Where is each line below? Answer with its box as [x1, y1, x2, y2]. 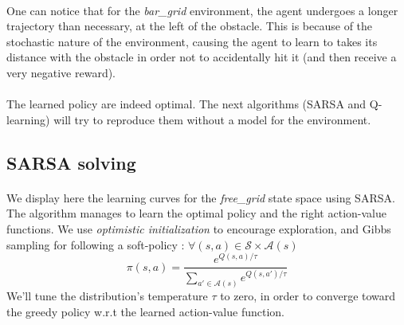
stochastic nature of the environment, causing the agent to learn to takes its [6, 33, 378, 49]
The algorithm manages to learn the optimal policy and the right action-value [6, 205, 386, 221]
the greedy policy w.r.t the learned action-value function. [6, 303, 284, 320]
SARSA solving [6, 150, 136, 174]
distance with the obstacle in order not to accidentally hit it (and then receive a [6, 49, 397, 65]
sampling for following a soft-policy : [6, 236, 185, 253]
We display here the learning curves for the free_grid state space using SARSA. [6, 189, 395, 206]
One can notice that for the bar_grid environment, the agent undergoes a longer [6, 2, 398, 18]
